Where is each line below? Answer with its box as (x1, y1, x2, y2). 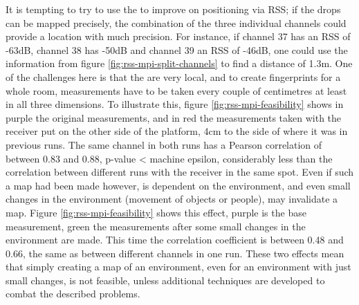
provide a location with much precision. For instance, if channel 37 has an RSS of (6, 29, 351, 44)
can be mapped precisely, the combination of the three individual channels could (6, 15, 347, 30)
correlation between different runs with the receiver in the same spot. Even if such (6, 165, 354, 179)
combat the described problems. (6, 286, 140, 301)
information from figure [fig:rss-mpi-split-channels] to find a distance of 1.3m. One (6, 56, 353, 71)
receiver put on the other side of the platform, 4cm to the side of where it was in (6, 124, 348, 138)
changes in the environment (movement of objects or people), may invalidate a (6, 192, 338, 206)
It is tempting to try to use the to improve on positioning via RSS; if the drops (6, 2, 341, 16)
